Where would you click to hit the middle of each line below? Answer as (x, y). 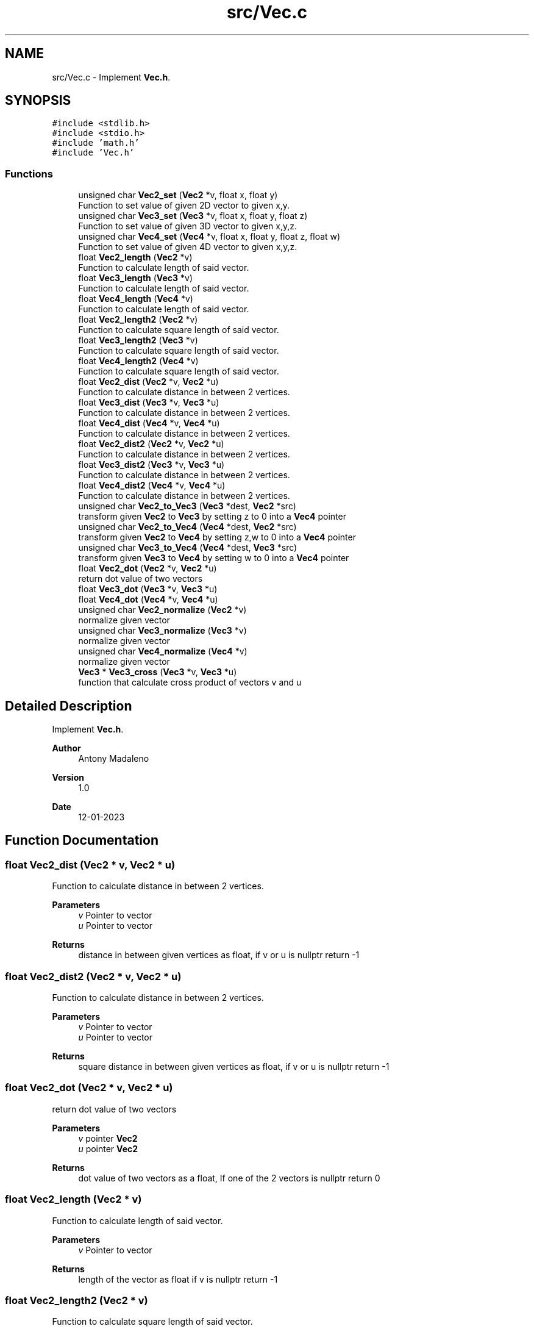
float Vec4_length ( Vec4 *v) (136, 299)
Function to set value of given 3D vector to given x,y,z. (187, 226)
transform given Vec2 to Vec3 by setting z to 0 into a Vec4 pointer (212, 517)
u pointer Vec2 (108, 1148)
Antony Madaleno (114, 759)
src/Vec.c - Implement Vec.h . (111, 77)
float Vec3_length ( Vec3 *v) (135, 278)
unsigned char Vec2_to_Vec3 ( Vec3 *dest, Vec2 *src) (187, 506)
